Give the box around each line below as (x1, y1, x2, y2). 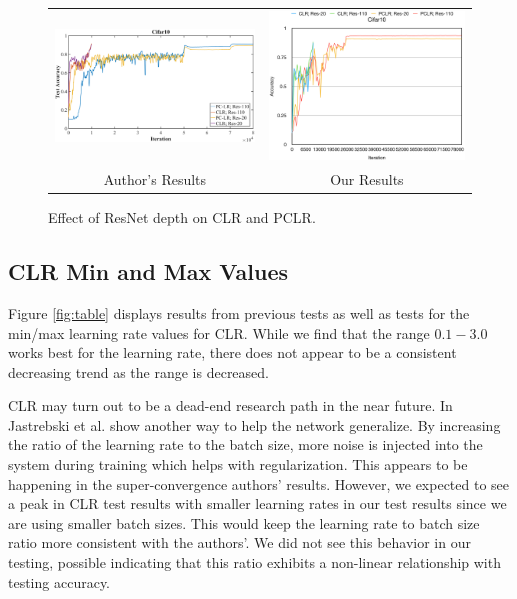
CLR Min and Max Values (8, 256, 289, 287)
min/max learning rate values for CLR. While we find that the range (8, 322, 430, 343)
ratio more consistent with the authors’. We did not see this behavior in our (8, 532, 471, 553)
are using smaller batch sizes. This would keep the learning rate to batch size (8, 512, 480, 533)
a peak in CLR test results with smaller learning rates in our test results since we (8, 493, 507, 514)
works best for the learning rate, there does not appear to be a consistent (8, 342, 457, 363)
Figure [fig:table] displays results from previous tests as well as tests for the (8, 302, 470, 323)
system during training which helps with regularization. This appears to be (8, 454, 468, 475)
